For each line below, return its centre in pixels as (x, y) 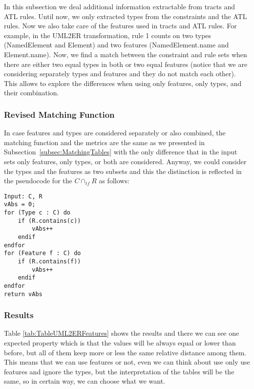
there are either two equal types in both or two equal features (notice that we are (126, 64)
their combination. (32, 93)
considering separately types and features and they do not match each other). (120, 74)
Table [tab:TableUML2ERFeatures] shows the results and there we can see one (122, 333)
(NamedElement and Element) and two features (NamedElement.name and (116, 45)
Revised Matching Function (59, 114)
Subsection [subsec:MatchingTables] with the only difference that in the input (121, 152)
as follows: (114, 181)
